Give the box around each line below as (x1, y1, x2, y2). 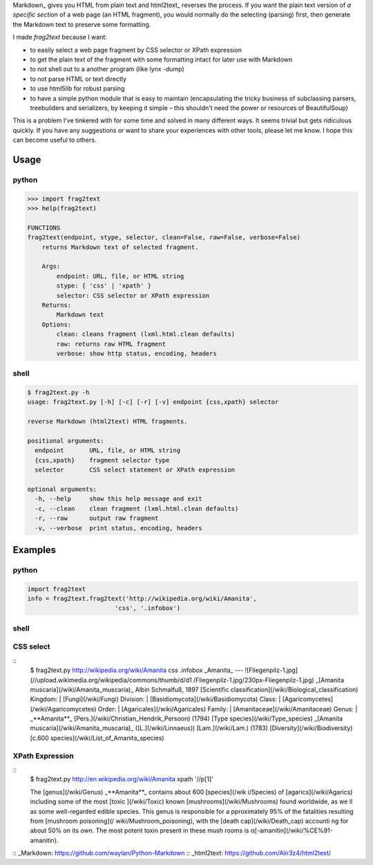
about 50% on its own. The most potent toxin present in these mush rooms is (30, 826, 249, 835)
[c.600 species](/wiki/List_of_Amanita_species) (30, 734, 165, 742)
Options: (41, 320, 72, 328)
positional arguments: (27, 436, 104, 445)
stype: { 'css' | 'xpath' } (56, 282, 152, 290)
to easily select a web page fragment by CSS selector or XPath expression (30, 46, 242, 54)
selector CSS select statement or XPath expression (35, 466, 236, 474)
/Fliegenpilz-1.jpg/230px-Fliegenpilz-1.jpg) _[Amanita (193, 676, 345, 684)
